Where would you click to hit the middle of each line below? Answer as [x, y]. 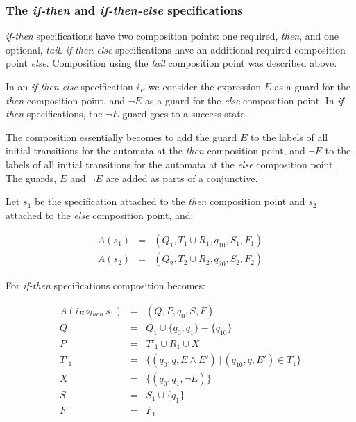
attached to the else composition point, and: [100, 214]
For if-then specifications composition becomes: [105, 285]
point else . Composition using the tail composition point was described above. [171, 63]
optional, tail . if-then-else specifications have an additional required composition [176, 49]
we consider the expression [204, 86]
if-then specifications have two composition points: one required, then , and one [172, 36]
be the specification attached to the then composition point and [170, 201]
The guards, [31, 178]
